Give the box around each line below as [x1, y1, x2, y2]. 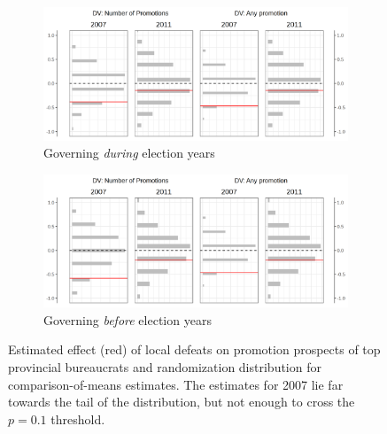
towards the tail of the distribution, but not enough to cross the [8, 392, 355, 411]
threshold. [50, 409, 105, 428]
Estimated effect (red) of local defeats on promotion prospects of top [8, 340, 381, 359]
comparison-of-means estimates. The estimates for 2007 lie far [8, 375, 344, 393]
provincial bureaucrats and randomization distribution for [8, 357, 321, 376]
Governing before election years [43, 310, 212, 329]
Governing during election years [43, 143, 215, 162]
